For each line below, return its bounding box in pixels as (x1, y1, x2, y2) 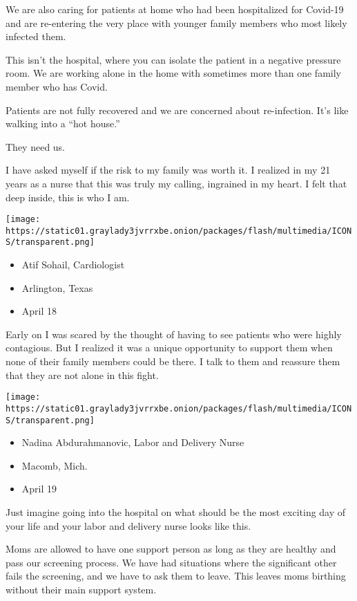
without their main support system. (6, 582, 157, 596)
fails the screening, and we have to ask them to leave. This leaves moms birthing (6, 568, 346, 583)
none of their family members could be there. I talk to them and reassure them (6, 354, 340, 369)
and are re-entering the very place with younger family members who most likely (6, 15, 347, 30)
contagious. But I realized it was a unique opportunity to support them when (6, 340, 333, 355)
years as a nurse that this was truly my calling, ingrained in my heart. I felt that (6, 176, 347, 190)
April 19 (21, 481, 57, 496)
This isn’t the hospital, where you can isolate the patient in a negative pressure (6, 52, 341, 66)
